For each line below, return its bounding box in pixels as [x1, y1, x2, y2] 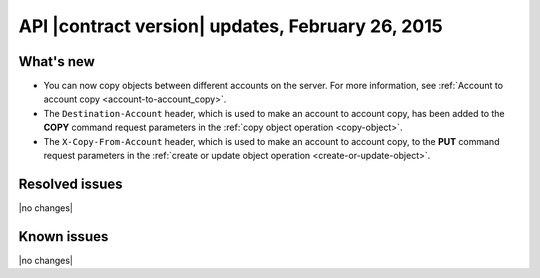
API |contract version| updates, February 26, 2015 [18, 15, 444, 37]
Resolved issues [18, 175, 124, 192]
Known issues [18, 228, 109, 245]
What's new [18, 53, 95, 70]
